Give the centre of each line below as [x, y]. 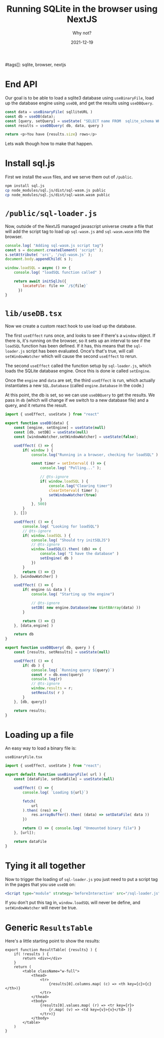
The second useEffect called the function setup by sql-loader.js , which [78, 366]
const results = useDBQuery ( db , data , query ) [54, 125]
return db [24, 634]
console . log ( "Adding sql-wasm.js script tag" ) [54, 245]
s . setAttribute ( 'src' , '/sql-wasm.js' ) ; [49, 255]
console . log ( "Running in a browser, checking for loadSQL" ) [95, 455]
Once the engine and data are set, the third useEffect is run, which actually [80, 380]
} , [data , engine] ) [34, 626]
